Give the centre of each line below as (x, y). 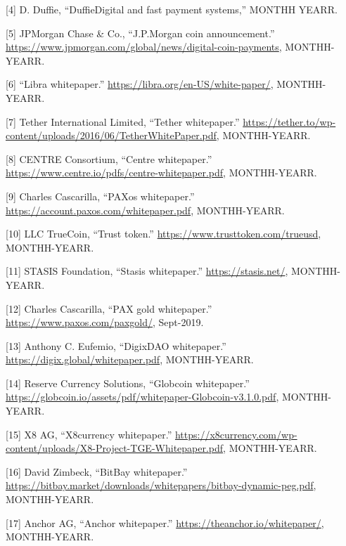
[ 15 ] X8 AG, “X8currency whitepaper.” (89, 434)
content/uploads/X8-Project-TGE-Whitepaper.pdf (115, 448)
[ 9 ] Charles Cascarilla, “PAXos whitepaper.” (100, 196)
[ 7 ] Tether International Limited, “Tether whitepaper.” (123, 121)
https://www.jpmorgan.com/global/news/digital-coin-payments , (144, 47)
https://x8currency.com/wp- (236, 434)
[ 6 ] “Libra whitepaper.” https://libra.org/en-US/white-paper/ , (140, 84)
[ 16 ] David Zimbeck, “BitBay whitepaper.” (97, 471)
